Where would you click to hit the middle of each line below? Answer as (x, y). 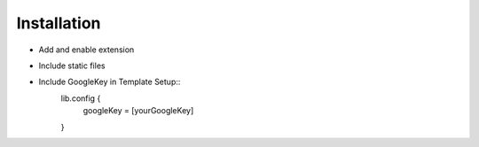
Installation (59, 23)
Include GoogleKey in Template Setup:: (110, 82)
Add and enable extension (86, 50)
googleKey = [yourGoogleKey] (138, 111)
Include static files (72, 66)
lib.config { (81, 98)
